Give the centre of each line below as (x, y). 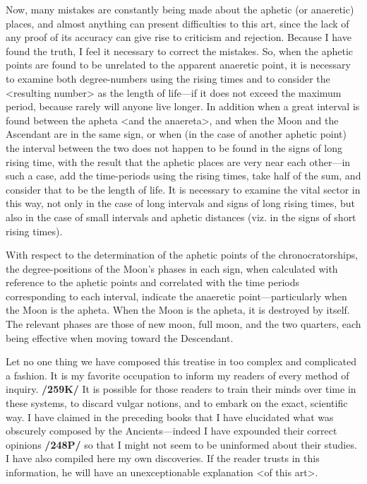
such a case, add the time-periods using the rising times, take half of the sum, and (183, 176)
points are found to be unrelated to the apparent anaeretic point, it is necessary (178, 65)
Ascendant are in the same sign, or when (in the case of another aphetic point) (176, 134)
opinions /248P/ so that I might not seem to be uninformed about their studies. (181, 444)
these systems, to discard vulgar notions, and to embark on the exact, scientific (177, 403)
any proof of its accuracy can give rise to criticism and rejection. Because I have (179, 37)
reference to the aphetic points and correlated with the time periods (153, 282)
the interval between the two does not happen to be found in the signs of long (174, 147)
